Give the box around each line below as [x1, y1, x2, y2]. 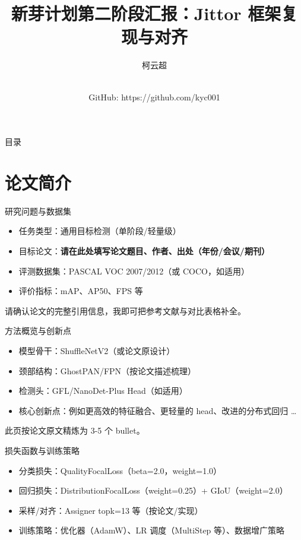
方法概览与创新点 [5, 324, 71, 337]
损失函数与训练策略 [5, 444, 80, 456]
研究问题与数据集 [5, 204, 71, 217]
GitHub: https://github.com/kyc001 [88, 90, 220, 103]
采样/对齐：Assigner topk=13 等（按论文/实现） [18, 504, 203, 516]
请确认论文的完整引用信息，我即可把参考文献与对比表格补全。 [5, 304, 246, 317]
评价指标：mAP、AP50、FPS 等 [18, 285, 143, 297]
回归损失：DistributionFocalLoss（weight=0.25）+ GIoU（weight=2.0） [18, 484, 288, 497]
